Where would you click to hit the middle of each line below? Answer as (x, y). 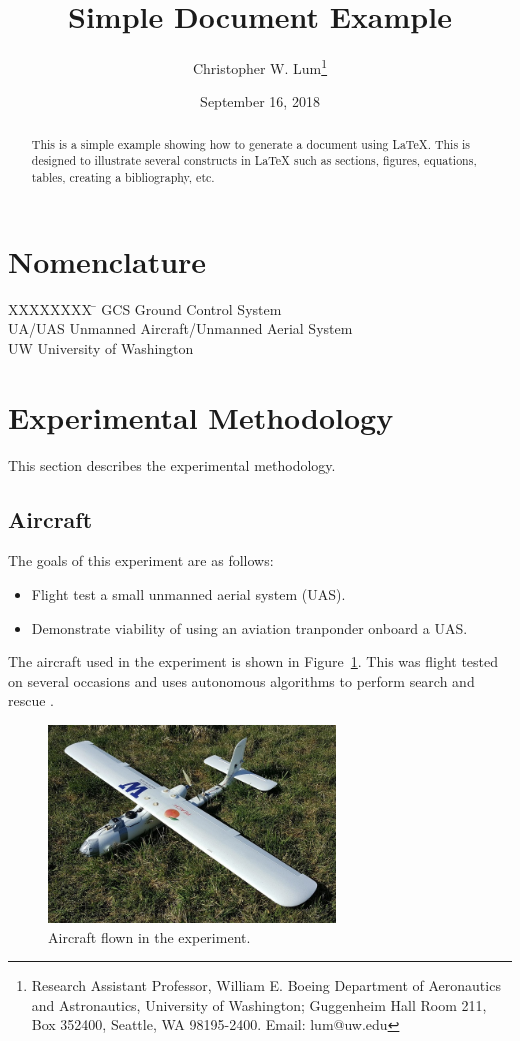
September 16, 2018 (260, 101)
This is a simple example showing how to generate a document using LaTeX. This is (251, 143)
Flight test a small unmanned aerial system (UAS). (188, 593)
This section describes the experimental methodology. (172, 464)
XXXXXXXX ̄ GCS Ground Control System (145, 308)
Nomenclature (107, 260)
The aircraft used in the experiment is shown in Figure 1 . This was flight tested (253, 661)
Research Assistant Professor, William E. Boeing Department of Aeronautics (266, 985)
